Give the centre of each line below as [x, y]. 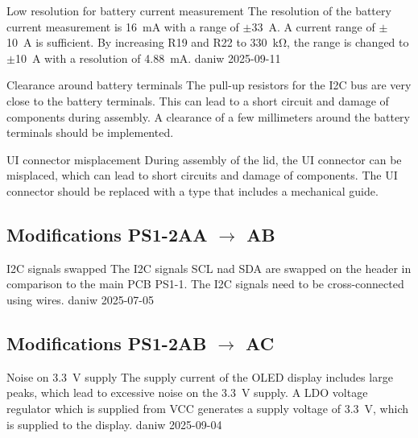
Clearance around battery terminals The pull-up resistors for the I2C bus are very [209, 85]
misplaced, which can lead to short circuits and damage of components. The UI [202, 175]
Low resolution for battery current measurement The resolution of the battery [199, 10]
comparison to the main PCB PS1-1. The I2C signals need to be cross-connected [205, 284]
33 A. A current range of [313, 26]
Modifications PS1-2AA [107, 234]
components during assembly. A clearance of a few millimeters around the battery [208, 116]
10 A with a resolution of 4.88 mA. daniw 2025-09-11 [148, 58]
